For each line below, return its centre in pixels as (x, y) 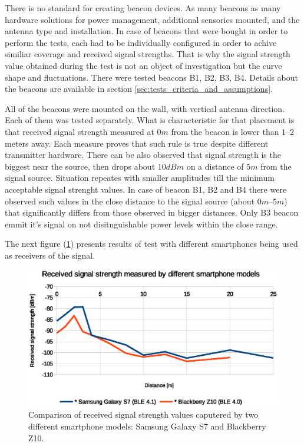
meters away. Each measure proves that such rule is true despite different (137, 143)
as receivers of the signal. (50, 255)
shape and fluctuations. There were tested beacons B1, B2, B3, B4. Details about (152, 77)
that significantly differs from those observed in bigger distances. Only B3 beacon (152, 212)
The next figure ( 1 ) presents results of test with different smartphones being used (151, 244)
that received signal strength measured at (80, 131)
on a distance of (215, 166)
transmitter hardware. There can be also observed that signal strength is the (143, 155)
